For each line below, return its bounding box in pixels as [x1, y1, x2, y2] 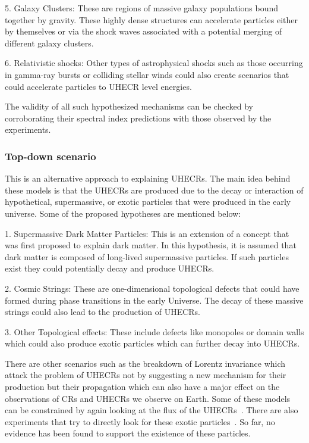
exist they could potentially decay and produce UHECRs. [5, 262, 215, 274]
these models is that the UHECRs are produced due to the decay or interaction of [5, 183, 304, 196]
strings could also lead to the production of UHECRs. [5, 305, 201, 318]
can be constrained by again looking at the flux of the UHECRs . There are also [5, 404, 298, 416]
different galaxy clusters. [5, 36, 94, 49]
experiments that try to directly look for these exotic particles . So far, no [5, 415, 275, 428]
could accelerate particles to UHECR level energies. [5, 80, 192, 92]
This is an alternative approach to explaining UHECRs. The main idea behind [5, 172, 291, 185]
